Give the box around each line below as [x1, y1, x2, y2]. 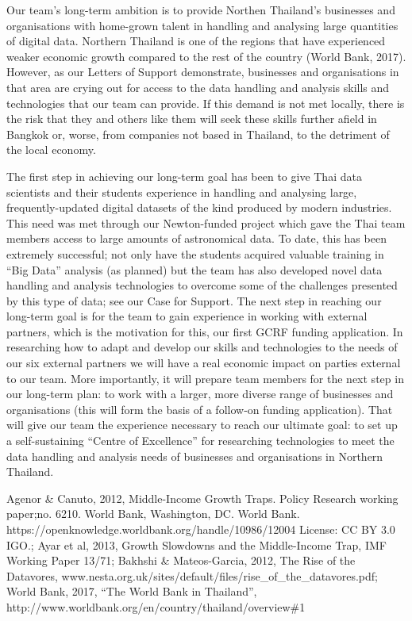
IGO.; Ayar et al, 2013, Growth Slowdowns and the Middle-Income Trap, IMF [6, 536, 387, 553]
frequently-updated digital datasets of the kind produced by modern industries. [6, 199, 392, 216]
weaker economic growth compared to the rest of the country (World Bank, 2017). [6, 48, 406, 64]
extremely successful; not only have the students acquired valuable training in [6, 245, 384, 262]
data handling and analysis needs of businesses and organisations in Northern [6, 447, 383, 464]
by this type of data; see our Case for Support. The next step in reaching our [6, 292, 382, 309]
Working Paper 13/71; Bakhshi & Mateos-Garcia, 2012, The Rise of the [6, 552, 356, 569]
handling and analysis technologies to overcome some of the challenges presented [6, 277, 398, 293]
